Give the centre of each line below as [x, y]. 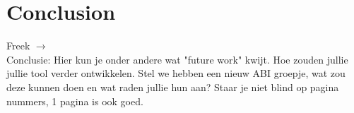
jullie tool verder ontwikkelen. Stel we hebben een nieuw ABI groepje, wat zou [176, 73]
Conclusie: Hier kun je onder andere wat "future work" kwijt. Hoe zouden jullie [177, 59]
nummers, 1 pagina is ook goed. [75, 101]
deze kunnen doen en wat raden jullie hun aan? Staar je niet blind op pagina [173, 87]
